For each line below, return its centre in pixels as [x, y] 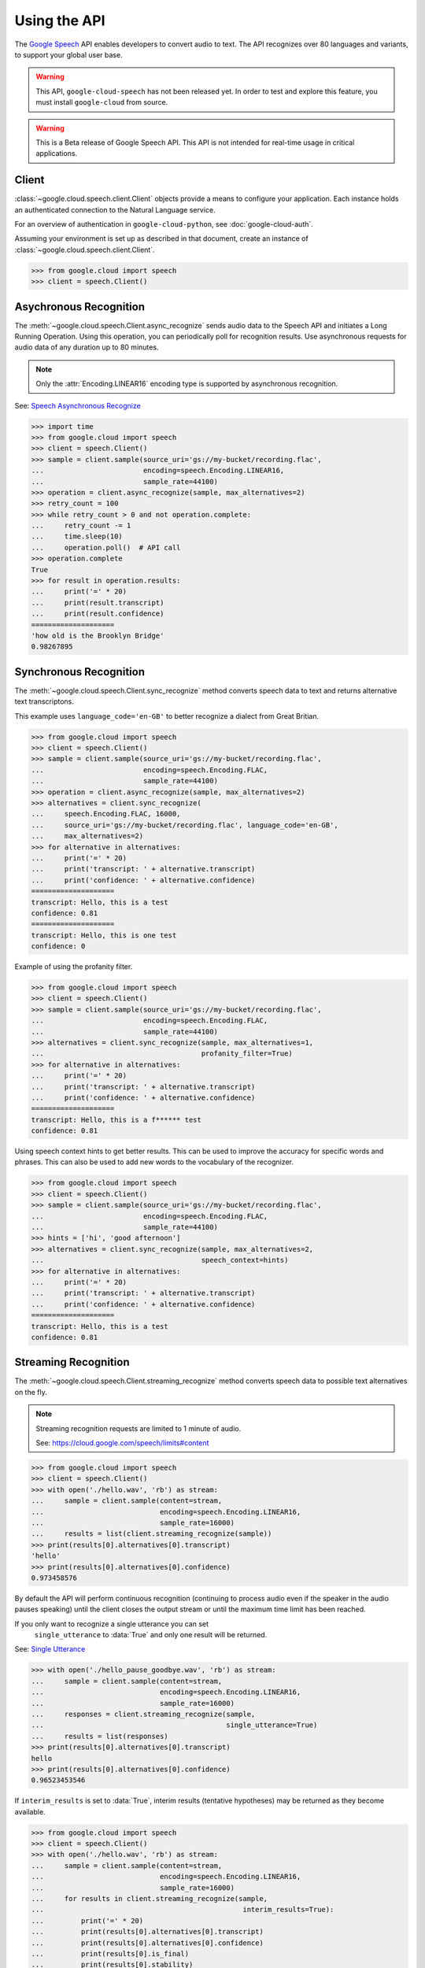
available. [30, 1811]
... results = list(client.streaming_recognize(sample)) [152, 1534]
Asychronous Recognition [80, 307]
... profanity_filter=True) [162, 1054]
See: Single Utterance [50, 1649]
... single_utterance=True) [174, 1725]
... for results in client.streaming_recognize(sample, [150, 1899]
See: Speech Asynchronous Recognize [78, 405]
